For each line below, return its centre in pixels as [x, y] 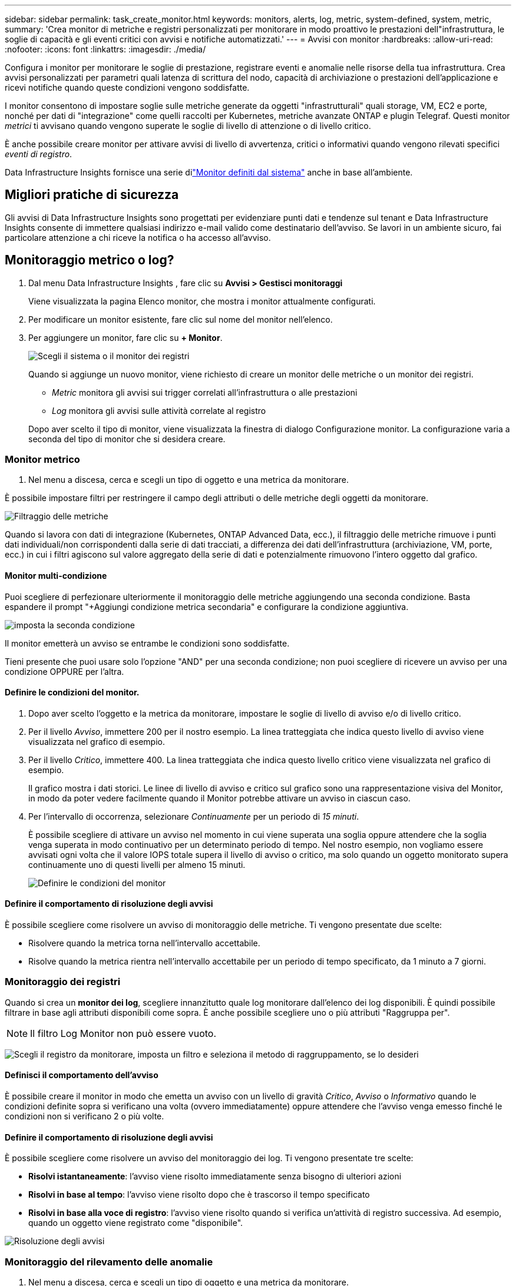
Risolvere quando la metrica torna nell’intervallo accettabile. [144, 943]
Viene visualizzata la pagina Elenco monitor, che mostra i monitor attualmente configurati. [202, 301]
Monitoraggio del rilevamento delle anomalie [109, 1262]
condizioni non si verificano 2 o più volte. [85, 1116]
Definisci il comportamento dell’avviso [82, 1075]
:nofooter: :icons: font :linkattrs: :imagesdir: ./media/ [105, 49]
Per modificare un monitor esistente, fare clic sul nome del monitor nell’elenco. [181, 319]
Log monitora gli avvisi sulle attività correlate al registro [159, 410]
